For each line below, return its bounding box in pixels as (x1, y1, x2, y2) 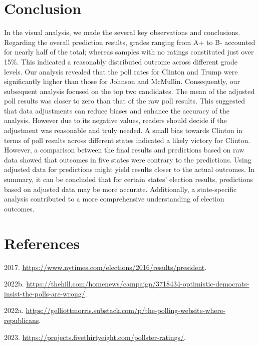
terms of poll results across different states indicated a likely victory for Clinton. (4, 134, 250, 145)
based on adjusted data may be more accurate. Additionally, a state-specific (4, 183, 237, 194)
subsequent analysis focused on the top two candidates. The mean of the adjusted (4, 85, 255, 96)
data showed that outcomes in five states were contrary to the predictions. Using (4, 154, 251, 164)
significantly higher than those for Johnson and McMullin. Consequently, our (4, 76, 240, 86)
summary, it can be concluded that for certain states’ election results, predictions (4, 174, 253, 184)
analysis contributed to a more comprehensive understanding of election (4, 193, 224, 204)
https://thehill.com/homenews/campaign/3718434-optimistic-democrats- (26, 278, 249, 289)
